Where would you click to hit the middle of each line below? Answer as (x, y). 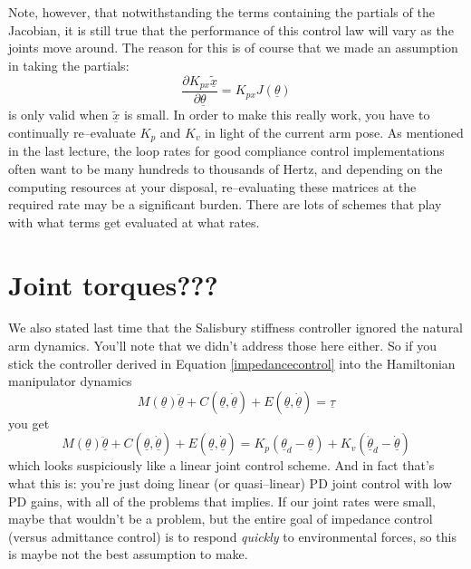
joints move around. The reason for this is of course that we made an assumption (233, 48)
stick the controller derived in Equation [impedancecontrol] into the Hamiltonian (232, 363)
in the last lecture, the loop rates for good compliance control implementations (226, 151)
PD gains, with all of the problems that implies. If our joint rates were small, (222, 501)
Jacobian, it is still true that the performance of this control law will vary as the (231, 29)
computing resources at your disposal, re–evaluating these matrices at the (212, 186)
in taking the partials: (69, 65)
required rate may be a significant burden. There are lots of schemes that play (225, 204)
